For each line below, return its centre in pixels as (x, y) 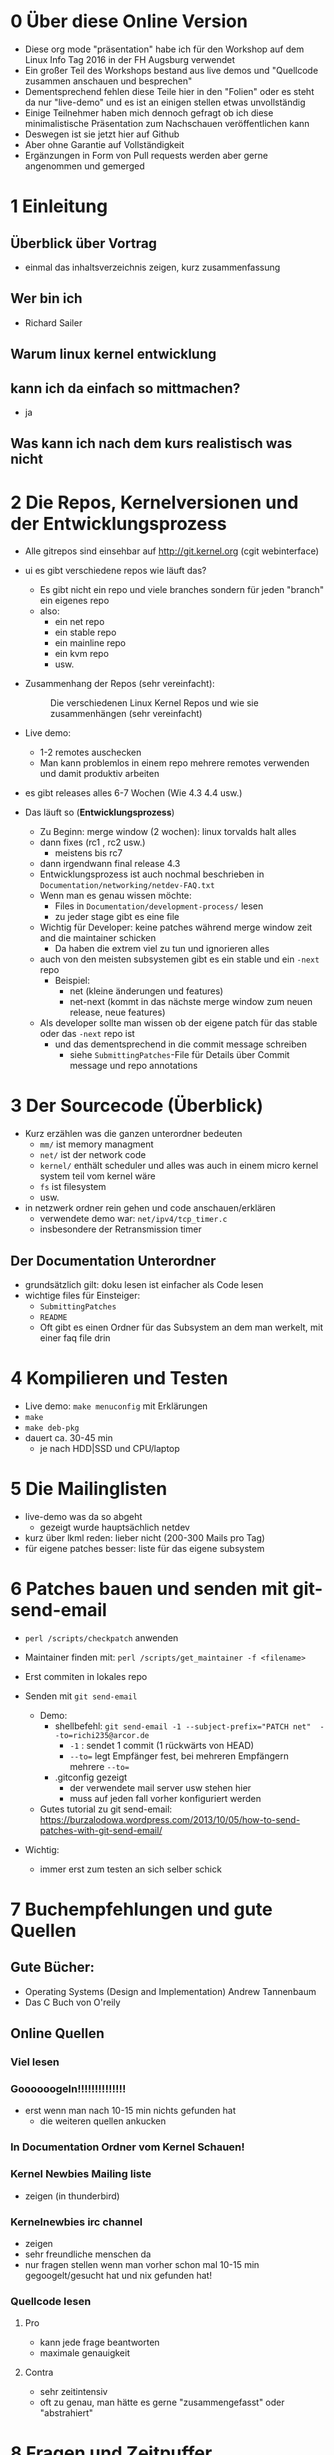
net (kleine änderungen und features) (146, 991)
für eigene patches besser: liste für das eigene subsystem (144, 1548)
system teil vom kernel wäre (97, 1176)
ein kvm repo (82, 654)
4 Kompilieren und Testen (119, 1378)
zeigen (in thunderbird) (72, 2196)
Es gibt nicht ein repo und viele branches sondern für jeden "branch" (182, 590)
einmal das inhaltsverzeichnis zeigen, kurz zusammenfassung (152, 267)
